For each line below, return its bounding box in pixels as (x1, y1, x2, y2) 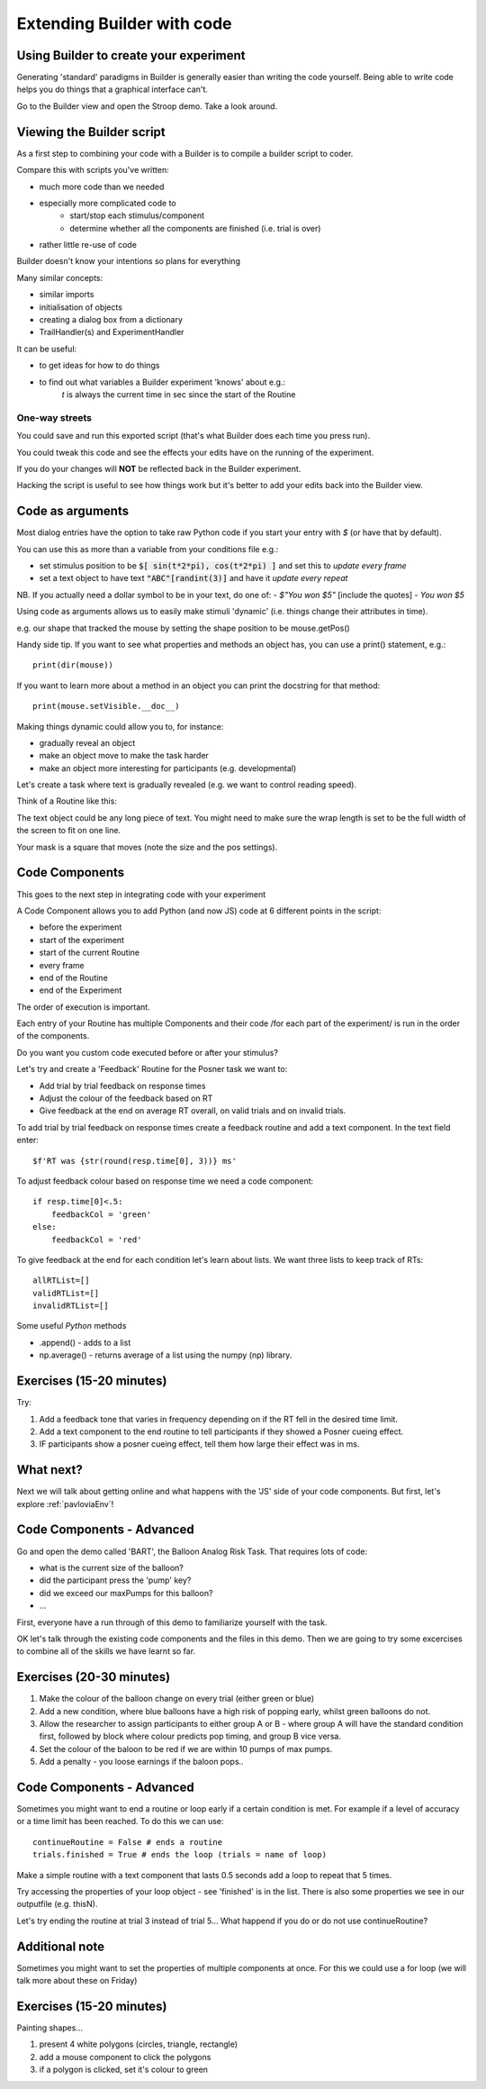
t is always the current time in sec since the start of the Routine (61, 389, 296, 400)
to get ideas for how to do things (39, 360, 160, 371)
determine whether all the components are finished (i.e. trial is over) (69, 223, 321, 233)
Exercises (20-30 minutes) (16, 1669, 171, 1685)
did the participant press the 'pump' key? (39, 1575, 192, 1585)
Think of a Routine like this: (16, 795, 117, 806)
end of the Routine (39, 972, 108, 983)
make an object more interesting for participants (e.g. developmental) (39, 762, 297, 774)
